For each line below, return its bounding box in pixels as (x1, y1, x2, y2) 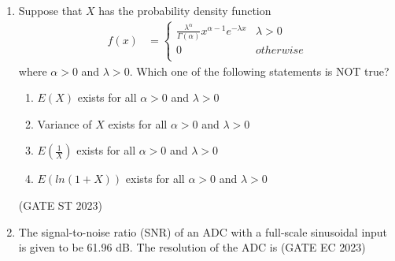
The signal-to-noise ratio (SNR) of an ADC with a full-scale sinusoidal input (18, 223, 388, 240)
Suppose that (18, 2, 83, 18)
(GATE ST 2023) (18, 197, 102, 213)
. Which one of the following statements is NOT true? (129, 62, 389, 79)
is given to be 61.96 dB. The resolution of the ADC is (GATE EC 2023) (18, 239, 366, 255)
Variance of (37, 115, 92, 132)
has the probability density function (98, 2, 271, 18)
